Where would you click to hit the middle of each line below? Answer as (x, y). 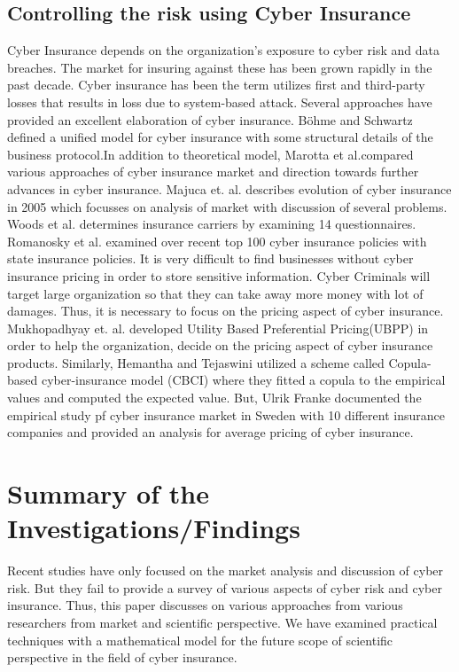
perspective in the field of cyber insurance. (122, 657)
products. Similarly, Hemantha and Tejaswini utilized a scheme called (196, 362)
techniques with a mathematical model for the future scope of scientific (200, 640)
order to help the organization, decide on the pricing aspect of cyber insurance (220, 345)
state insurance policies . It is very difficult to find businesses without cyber (210, 258)
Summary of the (108, 493)
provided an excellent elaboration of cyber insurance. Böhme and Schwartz (210, 119)
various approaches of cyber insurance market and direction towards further (213, 172)
